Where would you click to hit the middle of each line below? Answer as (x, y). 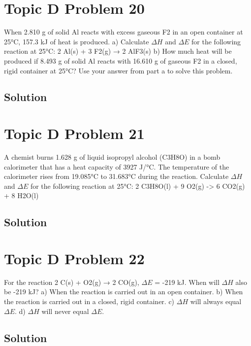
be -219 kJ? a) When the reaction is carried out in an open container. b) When (124, 292)
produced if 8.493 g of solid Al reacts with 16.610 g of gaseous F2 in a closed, (121, 60)
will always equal (216, 301)
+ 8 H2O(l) (21, 195)
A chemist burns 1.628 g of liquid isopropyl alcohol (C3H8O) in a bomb (112, 157)
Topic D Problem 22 (74, 258)
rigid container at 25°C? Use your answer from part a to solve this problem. (118, 70)
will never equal (65, 311)
